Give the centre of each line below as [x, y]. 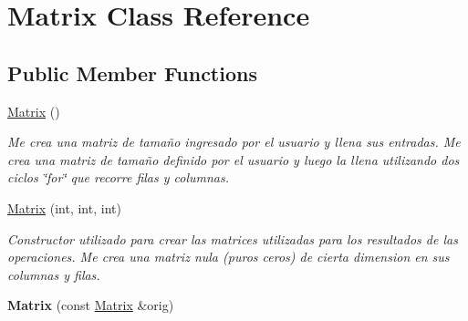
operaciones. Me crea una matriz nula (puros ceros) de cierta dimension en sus [229, 257]
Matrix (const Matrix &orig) [91, 305]
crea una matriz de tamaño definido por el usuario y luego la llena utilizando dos [234, 159]
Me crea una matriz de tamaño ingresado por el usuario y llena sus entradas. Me [234, 142]
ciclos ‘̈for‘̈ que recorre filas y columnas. [119, 177]
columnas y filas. [54, 274]
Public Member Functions [132, 72]
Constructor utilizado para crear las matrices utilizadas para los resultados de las [233, 238]
